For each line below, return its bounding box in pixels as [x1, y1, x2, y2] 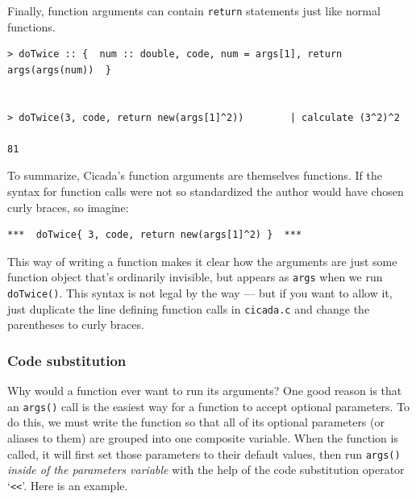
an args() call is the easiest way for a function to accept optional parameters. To [7, 397, 410, 414]
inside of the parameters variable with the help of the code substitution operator [7, 461, 405, 478]
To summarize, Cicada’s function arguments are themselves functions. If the [7, 167, 382, 184]
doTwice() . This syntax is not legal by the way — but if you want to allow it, [7, 285, 393, 301]
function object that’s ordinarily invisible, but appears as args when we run [7, 268, 383, 285]
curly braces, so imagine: [7, 198, 129, 215]
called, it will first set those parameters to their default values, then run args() [7, 445, 401, 462]
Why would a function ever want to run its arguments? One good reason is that [7, 382, 402, 399]
